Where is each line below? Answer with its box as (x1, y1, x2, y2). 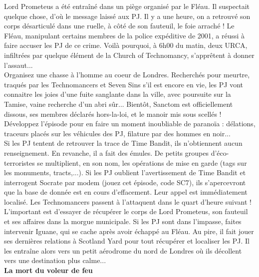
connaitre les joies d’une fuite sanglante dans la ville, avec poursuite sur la (4, 89, 231, 99)
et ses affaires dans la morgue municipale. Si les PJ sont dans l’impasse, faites (4, 216, 242, 227)
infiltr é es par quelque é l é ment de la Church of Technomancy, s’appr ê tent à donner (4, 49, 255, 60)
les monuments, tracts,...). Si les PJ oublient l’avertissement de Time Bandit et (4, 167, 246, 178)
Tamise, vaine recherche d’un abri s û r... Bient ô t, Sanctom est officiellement (4, 98, 233, 109)
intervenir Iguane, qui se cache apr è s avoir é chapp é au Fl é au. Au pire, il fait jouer (4, 226, 254, 236)
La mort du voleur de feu (4, 265, 93, 276)
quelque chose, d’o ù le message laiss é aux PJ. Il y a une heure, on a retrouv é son (4, 10, 251, 21)
